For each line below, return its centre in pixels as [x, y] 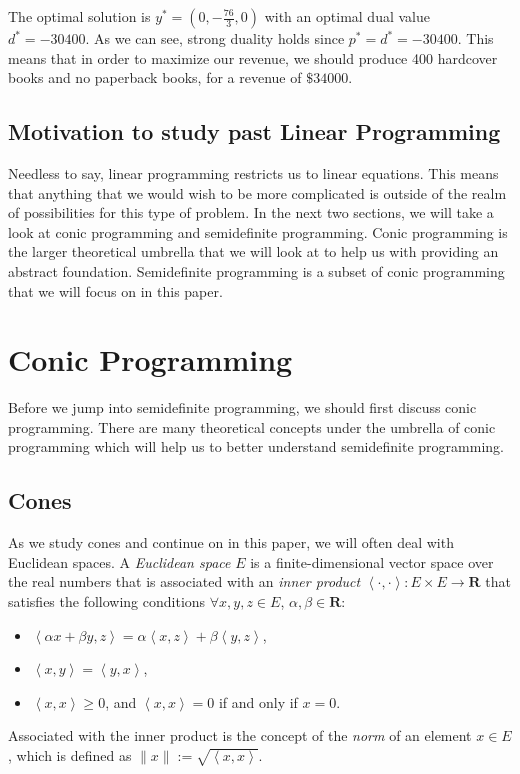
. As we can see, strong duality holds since [215, 38]
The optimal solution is [79, 16]
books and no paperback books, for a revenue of [155, 77]
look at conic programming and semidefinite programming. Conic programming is [258, 231]
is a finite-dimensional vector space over [372, 561]
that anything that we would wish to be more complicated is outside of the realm [257, 192]
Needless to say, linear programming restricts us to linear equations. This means [253, 172]
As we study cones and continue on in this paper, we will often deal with [231, 542]
